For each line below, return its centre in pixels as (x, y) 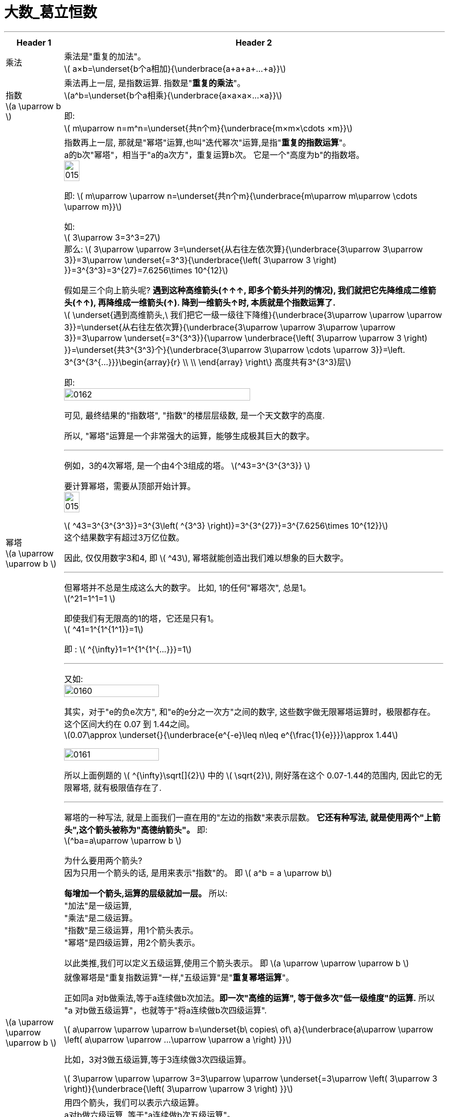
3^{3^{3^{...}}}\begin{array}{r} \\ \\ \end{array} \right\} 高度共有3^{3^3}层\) (208, 362)
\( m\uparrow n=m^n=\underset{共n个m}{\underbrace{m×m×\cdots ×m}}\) (208, 128)
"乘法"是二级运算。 (101, 918)
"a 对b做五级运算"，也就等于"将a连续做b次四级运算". (166, 1010)
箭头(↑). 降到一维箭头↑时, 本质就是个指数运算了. (241, 302)
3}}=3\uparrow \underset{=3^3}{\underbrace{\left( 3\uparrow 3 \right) (200, 260)
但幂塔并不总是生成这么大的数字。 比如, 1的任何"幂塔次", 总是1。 (188, 587)
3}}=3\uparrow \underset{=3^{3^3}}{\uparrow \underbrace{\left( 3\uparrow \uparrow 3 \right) (246, 338)
